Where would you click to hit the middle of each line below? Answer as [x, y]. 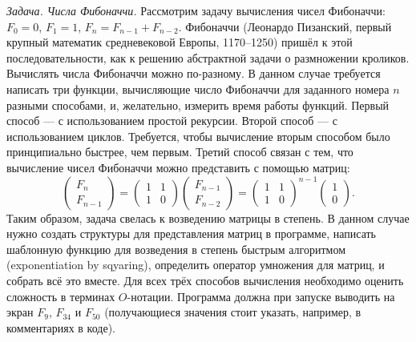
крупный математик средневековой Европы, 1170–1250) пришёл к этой [180, 42]
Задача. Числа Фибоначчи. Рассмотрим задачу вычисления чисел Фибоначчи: [196, 10]
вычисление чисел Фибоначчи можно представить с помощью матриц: [178, 167]
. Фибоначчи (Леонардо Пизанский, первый [285, 26]
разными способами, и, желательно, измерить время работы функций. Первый [198, 105]
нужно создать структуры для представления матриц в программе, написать [191, 233]
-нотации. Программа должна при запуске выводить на [261, 296]
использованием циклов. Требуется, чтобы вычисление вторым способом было [198, 136]
